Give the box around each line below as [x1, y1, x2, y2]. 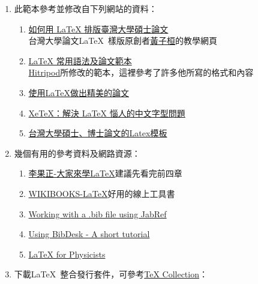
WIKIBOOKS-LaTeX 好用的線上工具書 [28, 187, 175, 199]
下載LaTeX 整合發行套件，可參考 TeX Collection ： [14, 268, 208, 280]
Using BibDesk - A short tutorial [28, 228, 150, 240]
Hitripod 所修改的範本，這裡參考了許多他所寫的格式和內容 [28, 66, 254, 79]
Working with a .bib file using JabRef [28, 207, 167, 220]
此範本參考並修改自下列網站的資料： [14, 2, 157, 14]
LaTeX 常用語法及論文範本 [28, 54, 132, 67]
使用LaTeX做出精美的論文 [28, 86, 130, 98]
